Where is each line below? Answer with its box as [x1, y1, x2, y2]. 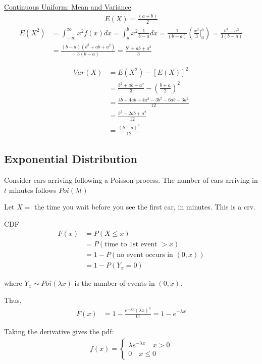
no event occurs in [117, 251, 173, 259]
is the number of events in [74, 278, 155, 288]
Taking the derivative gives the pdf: [4, 326, 114, 337]
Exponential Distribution [4, 151, 137, 167]
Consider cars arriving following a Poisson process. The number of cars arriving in [4, 174, 258, 185]
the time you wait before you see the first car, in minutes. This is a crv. [34, 201, 255, 212]
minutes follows [9, 184, 57, 195]
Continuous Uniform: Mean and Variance [4, 2, 131, 12]
